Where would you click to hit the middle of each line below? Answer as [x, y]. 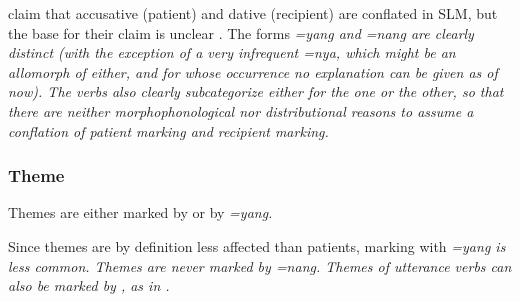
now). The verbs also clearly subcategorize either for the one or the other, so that [256, 91]
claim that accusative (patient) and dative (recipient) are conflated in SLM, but [253, 13]
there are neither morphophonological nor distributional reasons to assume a [241, 110]
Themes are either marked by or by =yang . [140, 212]
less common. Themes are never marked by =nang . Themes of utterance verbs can [260, 265]
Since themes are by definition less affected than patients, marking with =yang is [257, 245]
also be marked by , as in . [89, 285]
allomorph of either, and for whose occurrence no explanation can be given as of [253, 71]
